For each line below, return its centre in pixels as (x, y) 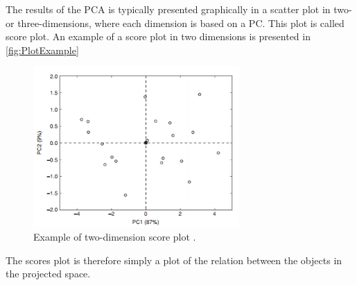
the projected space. (48, 274)
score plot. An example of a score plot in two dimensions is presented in (158, 36)
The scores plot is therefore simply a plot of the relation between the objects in (174, 260)
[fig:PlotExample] (42, 50)
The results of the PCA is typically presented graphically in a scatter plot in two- (179, 9)
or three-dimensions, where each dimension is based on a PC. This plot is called (175, 23)
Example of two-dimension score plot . (115, 237)
